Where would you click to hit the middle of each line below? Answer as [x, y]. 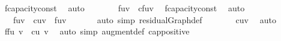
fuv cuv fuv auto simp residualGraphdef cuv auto [144, 19]
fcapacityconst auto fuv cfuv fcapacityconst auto [125, 8]
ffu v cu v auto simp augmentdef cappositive [97, 31]
